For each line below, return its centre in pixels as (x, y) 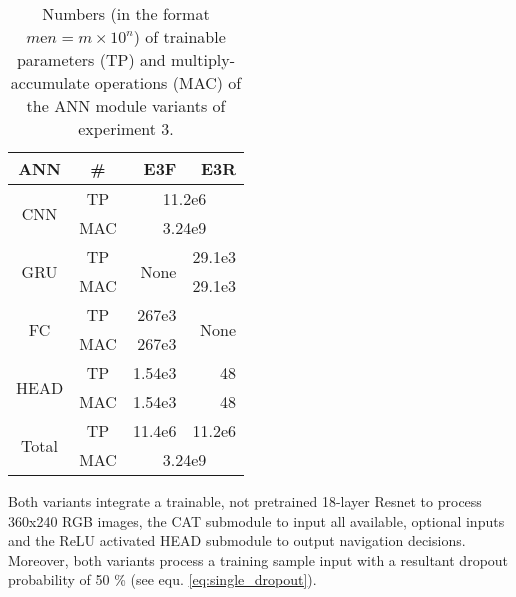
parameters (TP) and (91, 59)
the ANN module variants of (126, 105)
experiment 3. (126, 128)
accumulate (50, 82)
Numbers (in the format (126, 13)
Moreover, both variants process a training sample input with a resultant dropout (258, 559)
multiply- (203, 59)
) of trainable (179, 36)
